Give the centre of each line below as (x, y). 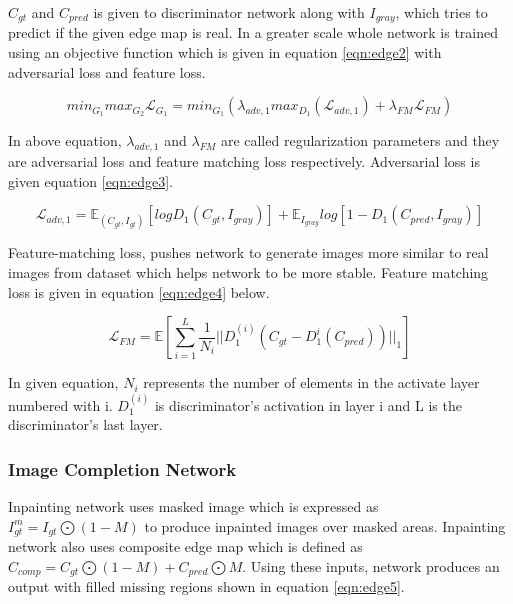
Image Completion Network (122, 468)
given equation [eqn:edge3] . (90, 180)
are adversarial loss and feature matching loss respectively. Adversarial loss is (244, 161)
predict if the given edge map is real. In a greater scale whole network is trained (253, 32)
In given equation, (63, 382)
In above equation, (65, 140)
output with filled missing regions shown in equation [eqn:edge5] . (206, 586)
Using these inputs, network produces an (375, 565)
